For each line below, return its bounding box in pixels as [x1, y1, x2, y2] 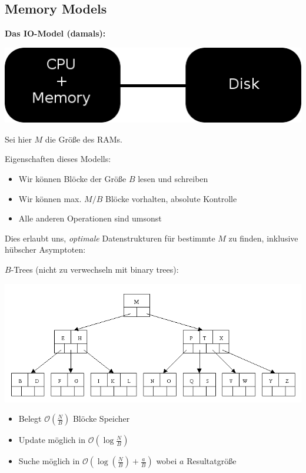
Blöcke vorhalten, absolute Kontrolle [105, 192, 237, 204]
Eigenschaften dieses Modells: [5, 153, 111, 165]
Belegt [18, 412, 42, 425]
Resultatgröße [187, 455, 237, 467]
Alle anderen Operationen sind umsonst [18, 212, 162, 224]
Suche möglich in [18, 455, 80, 467]
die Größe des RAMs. [45, 133, 123, 145]
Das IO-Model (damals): [5, 27, 106, 39]
